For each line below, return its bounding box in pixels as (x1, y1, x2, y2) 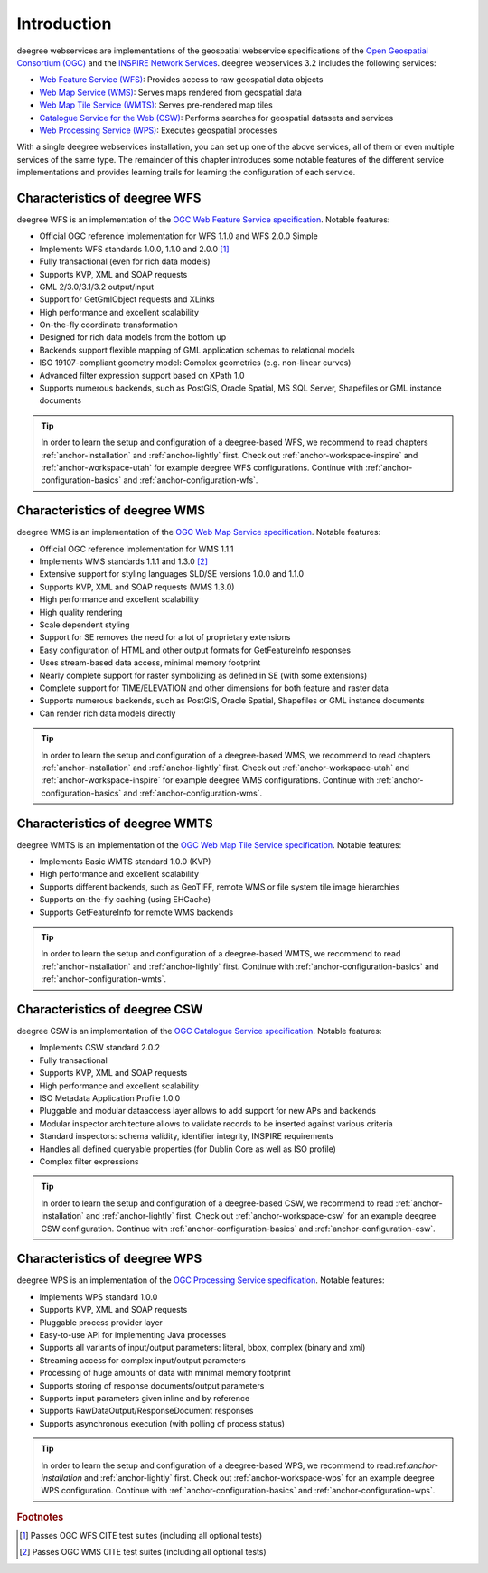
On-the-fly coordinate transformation (39, 319, 178, 330)
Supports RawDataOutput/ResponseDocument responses (39, 1406, 254, 1417)
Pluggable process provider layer (39, 1316, 163, 1328)
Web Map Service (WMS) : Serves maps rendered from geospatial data (39, 87, 303, 98)
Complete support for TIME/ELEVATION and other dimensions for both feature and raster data (39, 683, 389, 693)
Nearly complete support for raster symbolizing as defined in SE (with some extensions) (39, 670, 368, 681)
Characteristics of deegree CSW (16, 1002, 203, 1017)
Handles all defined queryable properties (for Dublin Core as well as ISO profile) (39, 1144, 336, 1154)
